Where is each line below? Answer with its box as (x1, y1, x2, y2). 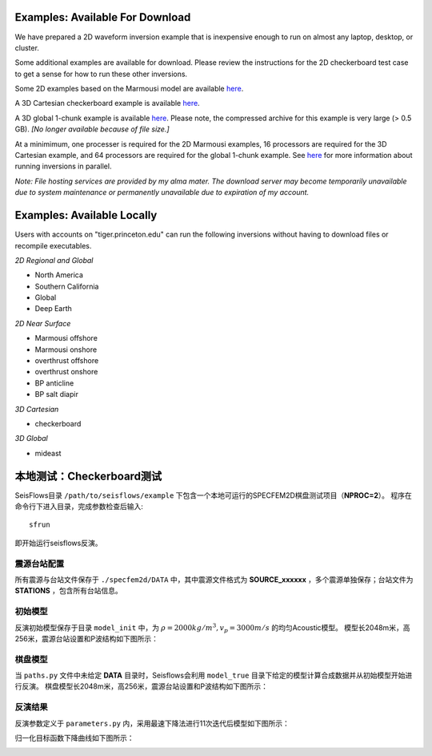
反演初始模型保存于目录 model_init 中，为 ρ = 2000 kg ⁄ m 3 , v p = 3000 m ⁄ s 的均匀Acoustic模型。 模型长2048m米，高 (14, 621, 410, 634)
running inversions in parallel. (14, 161, 112, 172)
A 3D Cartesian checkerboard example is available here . (14, 99, 200, 108)
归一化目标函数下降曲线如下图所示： (14, 733, 134, 742)
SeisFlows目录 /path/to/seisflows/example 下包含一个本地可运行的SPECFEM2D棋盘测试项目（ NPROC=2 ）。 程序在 (14, 490, 412, 500)
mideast (34, 448, 62, 458)
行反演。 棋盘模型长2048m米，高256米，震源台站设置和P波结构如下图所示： (14, 681, 268, 691)
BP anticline (34, 378, 74, 388)
